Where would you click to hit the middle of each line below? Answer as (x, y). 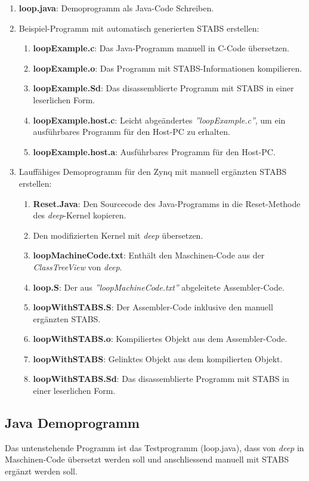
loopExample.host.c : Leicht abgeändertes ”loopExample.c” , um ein (159, 120)
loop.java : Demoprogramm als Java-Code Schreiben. (116, 8)
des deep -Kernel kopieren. (80, 215)
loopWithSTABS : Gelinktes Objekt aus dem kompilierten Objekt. (158, 358)
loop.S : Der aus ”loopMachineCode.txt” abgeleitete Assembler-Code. (159, 287)
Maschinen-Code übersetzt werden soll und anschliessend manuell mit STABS (147, 459)
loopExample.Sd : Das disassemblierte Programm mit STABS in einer (163, 88)
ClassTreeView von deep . (78, 266)
